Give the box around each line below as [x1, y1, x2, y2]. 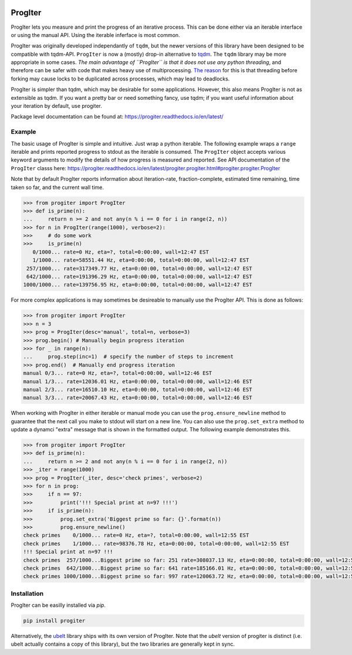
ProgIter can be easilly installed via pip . [11, 602, 106, 609]
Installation [11, 589, 44, 597]
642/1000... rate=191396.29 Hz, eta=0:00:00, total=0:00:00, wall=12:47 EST [26, 274, 252, 280]
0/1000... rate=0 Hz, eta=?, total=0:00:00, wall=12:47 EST [32, 248, 209, 255]
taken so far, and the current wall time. [11, 184, 104, 191]
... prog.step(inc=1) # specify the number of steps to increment [23, 353, 234, 360]
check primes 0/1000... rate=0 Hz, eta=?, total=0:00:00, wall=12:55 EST [23, 532, 249, 539]
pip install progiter [23, 617, 86, 624]
